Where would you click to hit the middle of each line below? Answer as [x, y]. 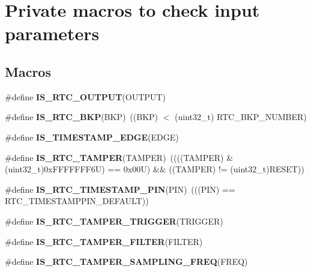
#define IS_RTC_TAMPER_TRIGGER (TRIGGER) [114, 221]
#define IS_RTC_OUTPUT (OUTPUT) [85, 96]
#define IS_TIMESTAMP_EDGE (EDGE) [92, 137]
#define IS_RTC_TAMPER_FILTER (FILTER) [104, 241]
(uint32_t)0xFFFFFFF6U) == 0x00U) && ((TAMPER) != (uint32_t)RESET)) [155, 169]
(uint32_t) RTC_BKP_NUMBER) [241, 117]
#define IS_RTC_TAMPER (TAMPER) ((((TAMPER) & [119, 157]
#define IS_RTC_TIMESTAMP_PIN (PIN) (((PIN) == [120, 189]
